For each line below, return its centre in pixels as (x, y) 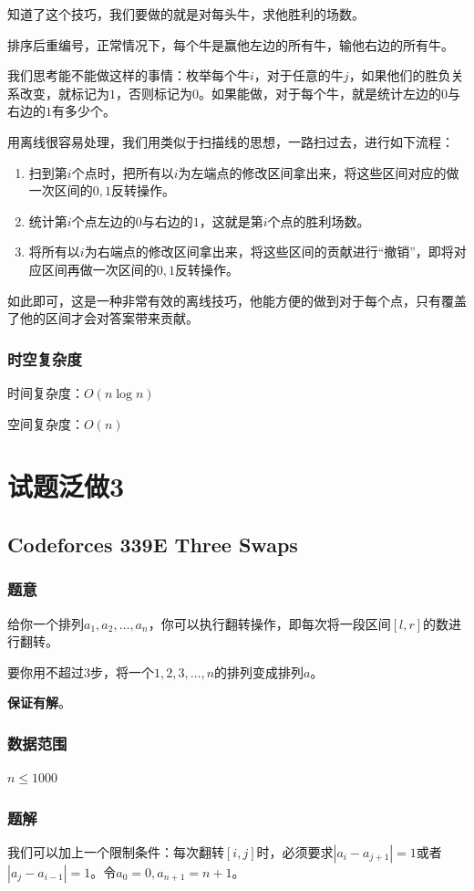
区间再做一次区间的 (99, 269)
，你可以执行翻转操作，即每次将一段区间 (269, 623)
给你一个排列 (46, 623)
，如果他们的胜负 (400, 75)
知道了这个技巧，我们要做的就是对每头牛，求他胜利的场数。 (186, 14)
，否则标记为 (154, 93)
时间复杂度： (46, 392)
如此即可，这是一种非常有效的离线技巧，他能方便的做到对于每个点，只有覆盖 (237, 300)
